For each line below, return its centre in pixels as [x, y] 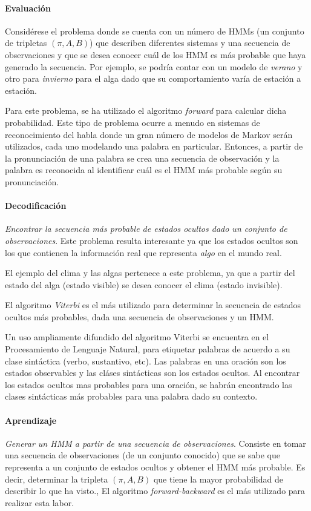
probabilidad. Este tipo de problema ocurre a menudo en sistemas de [133, 122]
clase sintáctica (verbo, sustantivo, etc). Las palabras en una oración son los [146, 361]
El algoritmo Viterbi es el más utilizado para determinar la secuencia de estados [153, 305]
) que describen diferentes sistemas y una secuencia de [190, 43]
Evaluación [28, 8]
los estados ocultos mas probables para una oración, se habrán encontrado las [149, 384]
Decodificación [36, 206]
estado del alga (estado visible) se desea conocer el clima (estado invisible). [144, 284]
